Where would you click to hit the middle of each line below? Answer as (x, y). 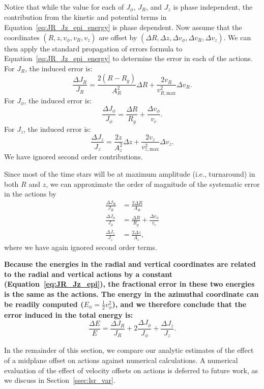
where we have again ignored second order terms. (81, 247)
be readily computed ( (44, 304)
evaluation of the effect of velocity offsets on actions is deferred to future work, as (131, 370)
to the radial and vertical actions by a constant (89, 274)
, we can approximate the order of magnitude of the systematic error (153, 184)
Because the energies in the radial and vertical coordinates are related (130, 264)
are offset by (118, 37)
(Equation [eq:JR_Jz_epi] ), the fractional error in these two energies (129, 284)
